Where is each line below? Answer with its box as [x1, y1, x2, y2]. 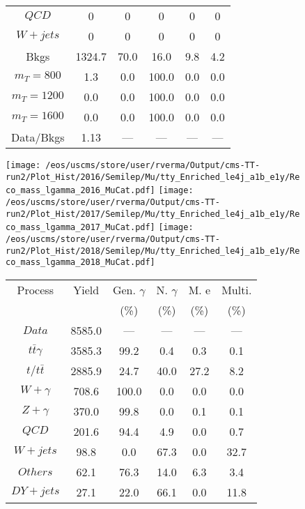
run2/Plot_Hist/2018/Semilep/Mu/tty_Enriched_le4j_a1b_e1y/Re [6, 245, 300, 256]
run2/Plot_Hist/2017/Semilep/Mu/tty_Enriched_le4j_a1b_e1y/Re [6, 208, 300, 219]
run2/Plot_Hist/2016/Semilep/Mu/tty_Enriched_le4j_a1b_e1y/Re [6, 172, 300, 182]
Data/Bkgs [11, 129, 65, 145]
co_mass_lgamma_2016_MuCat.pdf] [6, 185, 155, 196]
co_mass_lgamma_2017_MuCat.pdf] [6, 222, 155, 233]
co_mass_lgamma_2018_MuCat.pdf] [6, 257, 155, 268]
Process [17, 281, 54, 298]
